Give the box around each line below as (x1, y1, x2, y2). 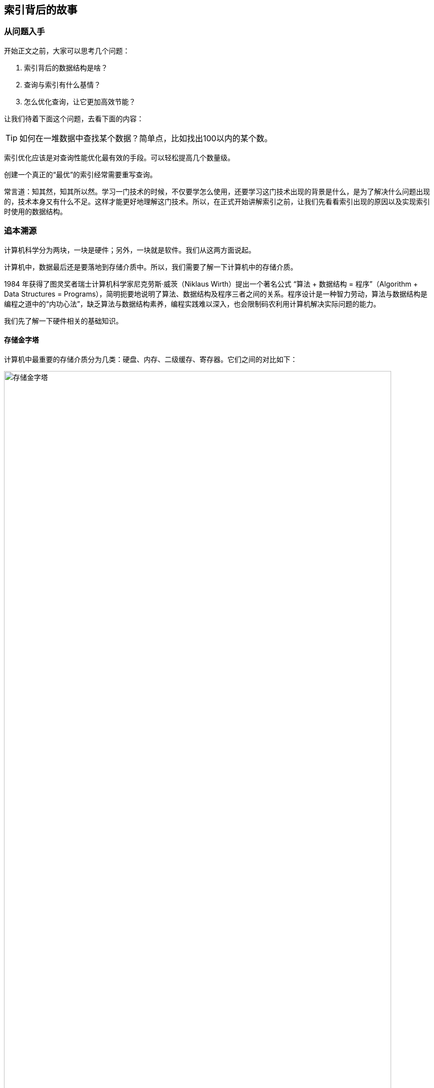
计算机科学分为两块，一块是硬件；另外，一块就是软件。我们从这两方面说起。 (4, 245, 255, 254)
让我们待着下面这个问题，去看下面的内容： (4, 114, 144, 123)
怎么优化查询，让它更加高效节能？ (24, 97, 136, 106)
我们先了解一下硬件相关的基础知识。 (4, 316, 123, 325)
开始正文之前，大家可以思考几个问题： (4, 46, 130, 55)
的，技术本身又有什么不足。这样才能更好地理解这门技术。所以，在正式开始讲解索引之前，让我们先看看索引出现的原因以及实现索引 (4, 197, 430, 206)
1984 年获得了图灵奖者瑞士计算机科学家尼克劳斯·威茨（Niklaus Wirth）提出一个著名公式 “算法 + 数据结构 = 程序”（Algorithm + (4, 279, 418, 288)
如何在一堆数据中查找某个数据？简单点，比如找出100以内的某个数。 (19, 133, 272, 143)
